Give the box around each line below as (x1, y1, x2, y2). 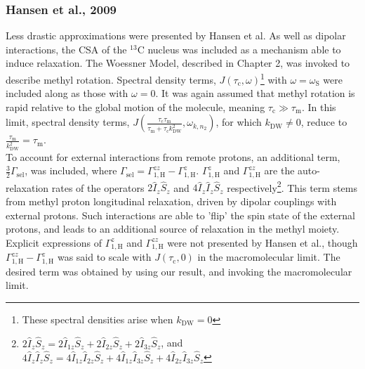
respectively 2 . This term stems (227, 178, 358, 195)
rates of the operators (51, 180, 145, 195)
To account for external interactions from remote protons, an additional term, (6, 149, 340, 164)
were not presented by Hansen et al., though (167, 235, 358, 250)
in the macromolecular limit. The (197, 250, 340, 264)
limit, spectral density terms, (6, 115, 130, 129)
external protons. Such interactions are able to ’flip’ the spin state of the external (6, 207, 355, 222)
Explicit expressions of (6, 235, 102, 250)
